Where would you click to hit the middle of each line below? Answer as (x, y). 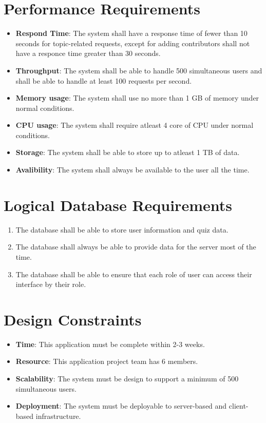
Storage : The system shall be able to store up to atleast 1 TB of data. (128, 152)
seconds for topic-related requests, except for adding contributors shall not (133, 43)
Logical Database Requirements (118, 205)
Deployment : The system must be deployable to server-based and (121, 406)
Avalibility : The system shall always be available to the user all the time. (132, 170)
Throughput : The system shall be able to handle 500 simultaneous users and (139, 70)
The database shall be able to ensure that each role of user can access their (134, 274)
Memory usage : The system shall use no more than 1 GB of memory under (137, 98)
